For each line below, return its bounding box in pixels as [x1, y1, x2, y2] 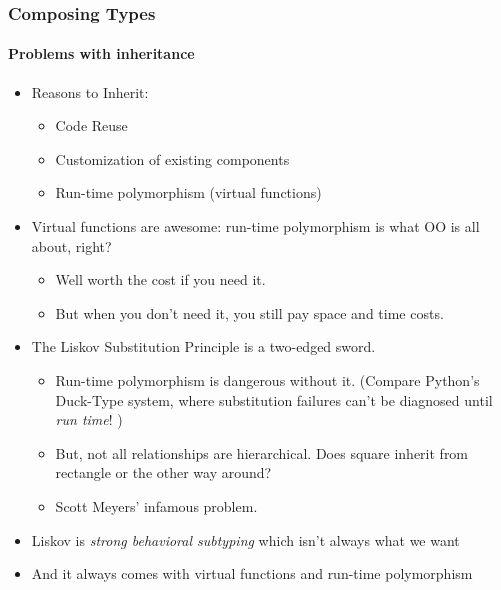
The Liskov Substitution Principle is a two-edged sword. [31, 336, 376, 357]
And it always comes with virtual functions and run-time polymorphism [31, 563, 473, 584]
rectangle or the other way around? [55, 462, 272, 483]
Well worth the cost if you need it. [55, 269, 266, 290]
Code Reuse [55, 115, 128, 136]
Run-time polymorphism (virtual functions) [55, 182, 322, 203]
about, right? [31, 235, 112, 256]
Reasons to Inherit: [31, 81, 149, 102]
